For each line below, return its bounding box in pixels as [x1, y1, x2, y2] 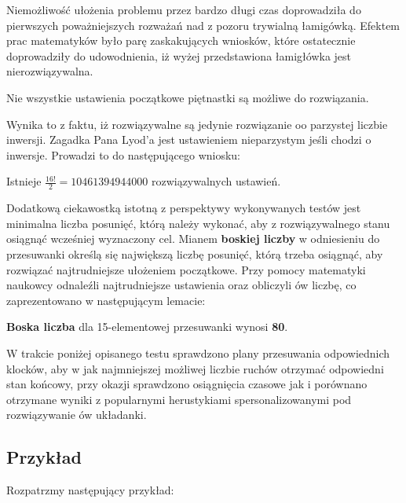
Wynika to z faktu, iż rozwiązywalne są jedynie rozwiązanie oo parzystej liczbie [6, 116, 388, 132]
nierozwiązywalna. [6, 63, 93, 79]
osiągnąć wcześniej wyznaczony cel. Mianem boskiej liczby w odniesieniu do [6, 230, 380, 247]
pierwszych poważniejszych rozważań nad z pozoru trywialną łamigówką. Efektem [6, 17, 401, 33]
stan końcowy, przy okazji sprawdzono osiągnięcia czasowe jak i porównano [6, 376, 368, 392]
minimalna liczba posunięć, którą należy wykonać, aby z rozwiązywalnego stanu [6, 215, 390, 231]
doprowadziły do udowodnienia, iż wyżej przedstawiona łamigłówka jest [6, 47, 352, 64]
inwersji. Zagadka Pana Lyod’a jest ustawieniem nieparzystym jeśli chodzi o [6, 131, 371, 148]
